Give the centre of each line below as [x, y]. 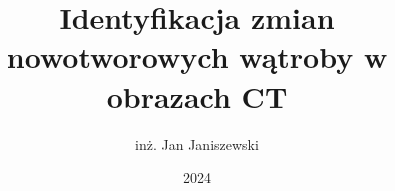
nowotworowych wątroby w [197, 56]
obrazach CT [197, 95]
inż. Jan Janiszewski [197, 143]
